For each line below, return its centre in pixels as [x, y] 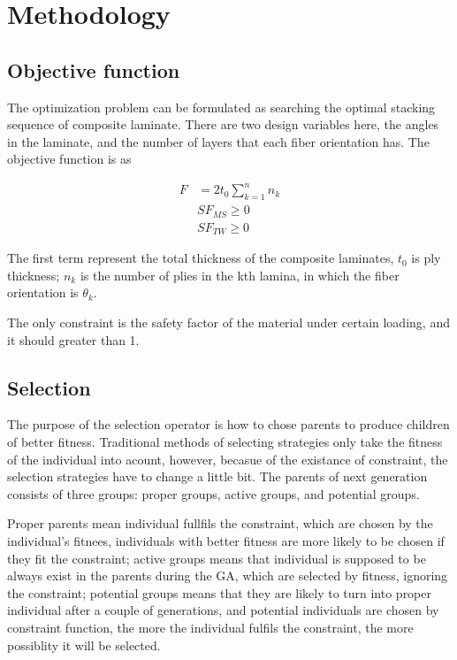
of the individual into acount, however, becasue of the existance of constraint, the [228, 459]
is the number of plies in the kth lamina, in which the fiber [240, 275]
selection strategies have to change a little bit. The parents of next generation [217, 476]
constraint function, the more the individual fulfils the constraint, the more [210, 627]
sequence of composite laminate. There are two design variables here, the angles [223, 124]
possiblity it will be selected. [84, 645]
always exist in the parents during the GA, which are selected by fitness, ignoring [228, 576]
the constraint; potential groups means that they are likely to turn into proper [220, 592]
